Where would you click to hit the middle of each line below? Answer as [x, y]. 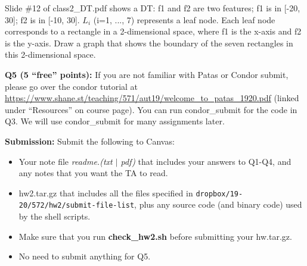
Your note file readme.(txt [66, 161]
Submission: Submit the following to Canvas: [90, 141]
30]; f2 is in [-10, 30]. [42, 19]
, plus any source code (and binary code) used [218, 204]
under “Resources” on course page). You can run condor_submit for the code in [151, 109]
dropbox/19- [219, 194]
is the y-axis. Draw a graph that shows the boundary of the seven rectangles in [149, 43]
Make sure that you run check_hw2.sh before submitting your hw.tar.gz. [155, 236]
